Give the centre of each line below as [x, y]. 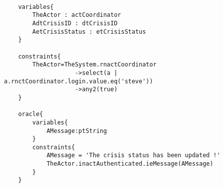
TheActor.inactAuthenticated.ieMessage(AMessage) [130, 164]
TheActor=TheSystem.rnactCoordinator [94, 65]
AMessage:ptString [77, 131]
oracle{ [30, 114]
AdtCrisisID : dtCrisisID [75, 23]
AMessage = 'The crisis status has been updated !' [133, 156]
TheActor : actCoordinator [77, 15]
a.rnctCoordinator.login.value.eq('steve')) [79, 81]
